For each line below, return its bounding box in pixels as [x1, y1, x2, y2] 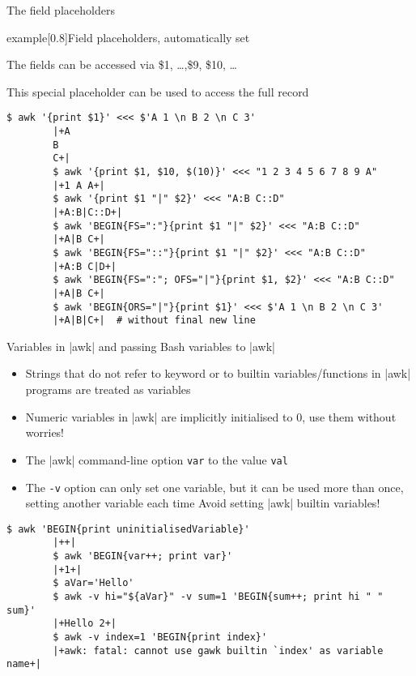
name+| [6, 658, 41, 670]
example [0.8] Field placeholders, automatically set [6, 28, 250, 45]
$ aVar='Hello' [53, 577, 134, 589]
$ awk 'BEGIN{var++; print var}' [53, 550, 233, 563]
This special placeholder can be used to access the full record [6, 83, 309, 100]
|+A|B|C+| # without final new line [53, 314, 256, 327]
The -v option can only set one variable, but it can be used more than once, [25, 478, 404, 495]
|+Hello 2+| [53, 618, 117, 630]
